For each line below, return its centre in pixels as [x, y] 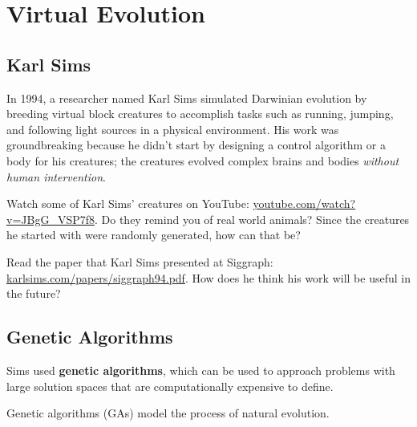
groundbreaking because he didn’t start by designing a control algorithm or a [196, 145]
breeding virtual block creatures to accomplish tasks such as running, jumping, [200, 114]
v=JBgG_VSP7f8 [51, 219]
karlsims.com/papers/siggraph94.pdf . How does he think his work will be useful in [208, 277]
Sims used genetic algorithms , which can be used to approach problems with [201, 370]
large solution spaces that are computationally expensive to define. [170, 386]
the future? [34, 293]
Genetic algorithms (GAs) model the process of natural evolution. [168, 413]
